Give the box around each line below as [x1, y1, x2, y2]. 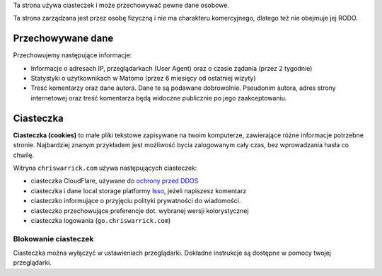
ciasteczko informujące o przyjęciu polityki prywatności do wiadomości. [30, 197, 241, 205]
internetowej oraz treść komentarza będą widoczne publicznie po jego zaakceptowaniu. [30, 93, 287, 102]
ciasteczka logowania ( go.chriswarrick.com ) [30, 216, 171, 224]
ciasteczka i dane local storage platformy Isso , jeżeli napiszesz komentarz [30, 186, 247, 195]
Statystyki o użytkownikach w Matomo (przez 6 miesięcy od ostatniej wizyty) [30, 74, 256, 83]
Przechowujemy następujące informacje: [13, 51, 132, 59]
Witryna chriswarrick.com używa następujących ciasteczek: [13, 163, 197, 172]
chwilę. [13, 151, 35, 159]
